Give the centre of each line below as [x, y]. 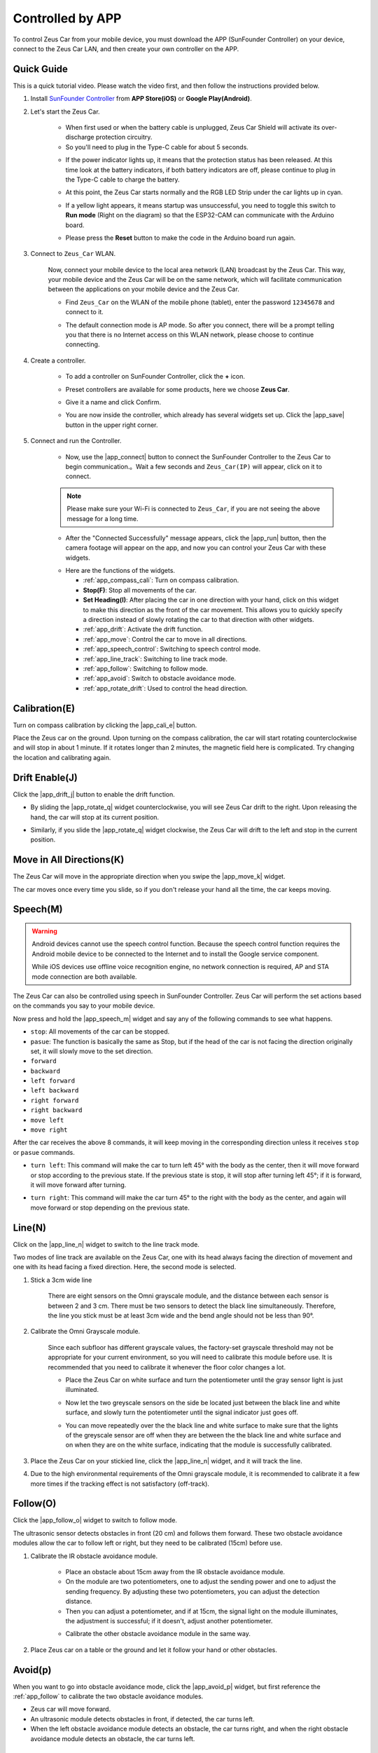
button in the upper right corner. [112, 425]
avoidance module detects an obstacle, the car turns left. [113, 1738]
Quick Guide [40, 69]
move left [47, 1120]
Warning [44, 931]
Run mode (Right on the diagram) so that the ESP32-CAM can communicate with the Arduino [200, 215]
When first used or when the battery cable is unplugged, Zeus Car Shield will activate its [193, 128]
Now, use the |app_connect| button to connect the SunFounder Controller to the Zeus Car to [198, 456]
